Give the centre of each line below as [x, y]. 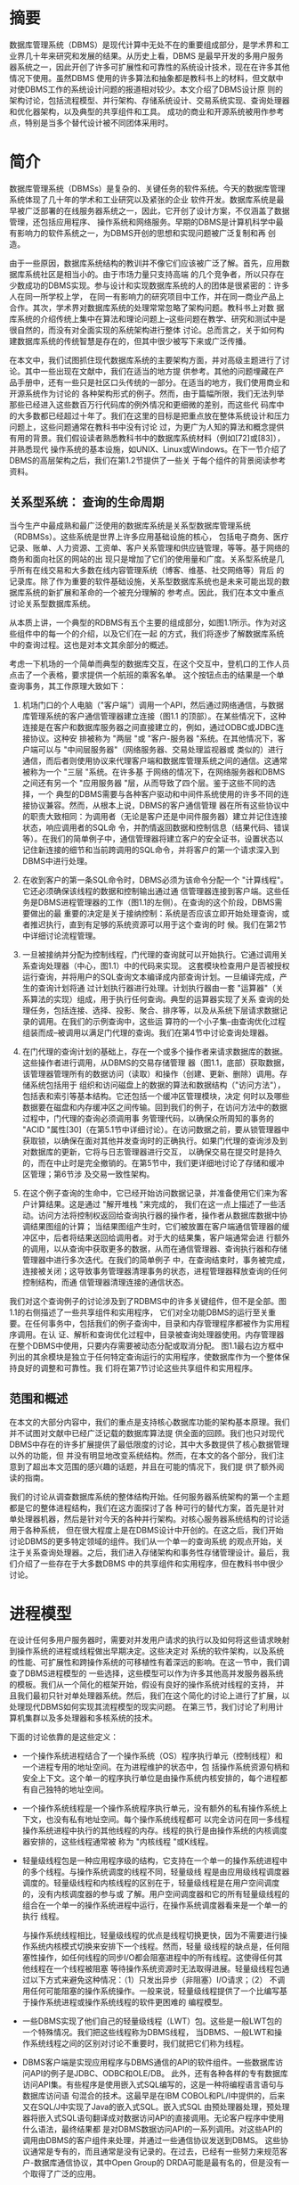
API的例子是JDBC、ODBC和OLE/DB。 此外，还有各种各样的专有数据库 [159, 2074]
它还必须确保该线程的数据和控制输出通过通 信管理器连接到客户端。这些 [152, 891]
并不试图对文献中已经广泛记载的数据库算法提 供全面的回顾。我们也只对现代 [147, 1433]
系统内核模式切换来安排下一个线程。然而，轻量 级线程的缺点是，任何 [156, 1947]
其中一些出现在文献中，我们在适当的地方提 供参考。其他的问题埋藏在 [150, 371]
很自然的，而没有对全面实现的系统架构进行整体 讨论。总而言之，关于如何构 [147, 330]
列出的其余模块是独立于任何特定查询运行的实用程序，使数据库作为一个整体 [145, 1357]
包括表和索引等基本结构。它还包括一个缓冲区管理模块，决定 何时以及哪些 [156, 1096]
